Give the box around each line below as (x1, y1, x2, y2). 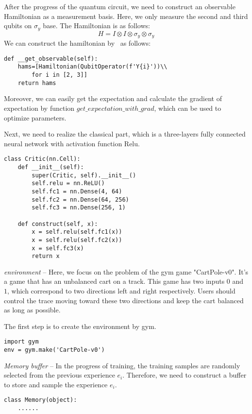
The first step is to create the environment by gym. (4, 321, 156, 331)
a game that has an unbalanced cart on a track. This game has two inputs (4, 276, 225, 286)
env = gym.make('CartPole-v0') (4, 346, 105, 354)
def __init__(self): (17, 163, 84, 171)
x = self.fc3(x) (32, 244, 84, 252)
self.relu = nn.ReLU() (32, 180, 105, 187)
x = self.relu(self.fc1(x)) (32, 228, 122, 236)
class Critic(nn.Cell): (4, 155, 81, 163)
